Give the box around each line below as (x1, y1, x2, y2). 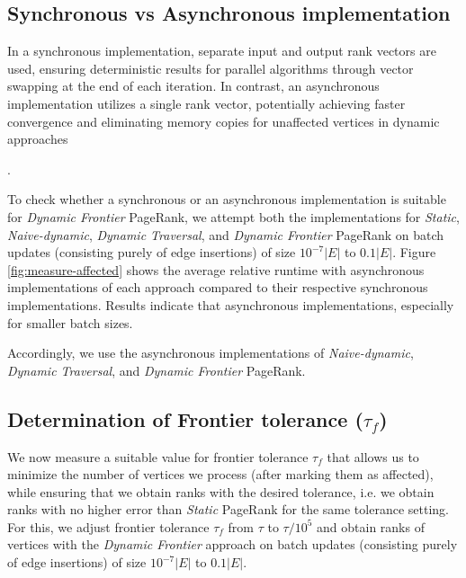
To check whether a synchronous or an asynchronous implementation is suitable (7, 190, 446, 209)
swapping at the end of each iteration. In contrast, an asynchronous (7, 76, 380, 95)
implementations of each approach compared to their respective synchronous (7, 278, 428, 297)
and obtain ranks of (317, 517, 425, 536)
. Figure (392, 243, 436, 262)
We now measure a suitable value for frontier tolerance (7, 447, 309, 466)
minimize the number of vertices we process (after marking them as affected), (7, 465, 434, 484)
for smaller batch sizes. (7, 313, 133, 332)
